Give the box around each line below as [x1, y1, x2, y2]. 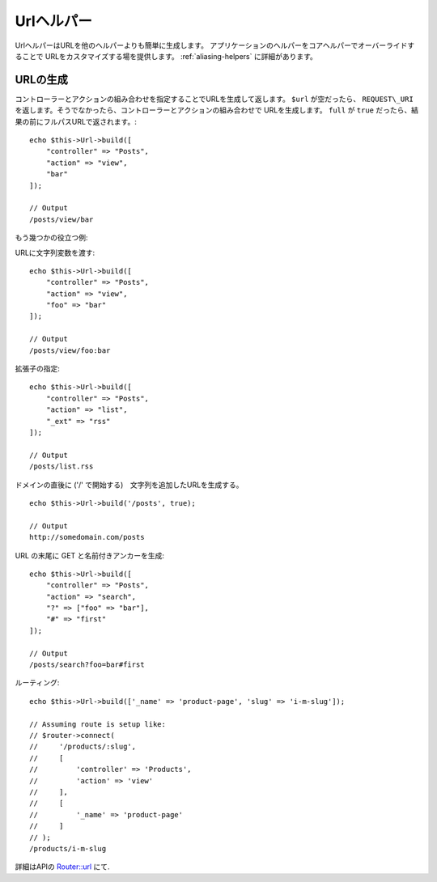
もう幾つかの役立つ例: [15, 233, 88, 243]
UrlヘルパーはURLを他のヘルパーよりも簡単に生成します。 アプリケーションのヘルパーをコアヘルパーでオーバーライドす [15, 40, 415, 50]
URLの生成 [15, 73, 69, 87]
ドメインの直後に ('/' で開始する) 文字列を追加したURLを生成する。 [15, 480, 244, 490]
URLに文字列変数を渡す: [15, 248, 95, 257]
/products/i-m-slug [29, 844, 107, 853]
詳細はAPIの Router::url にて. [15, 862, 110, 871]
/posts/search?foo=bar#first [29, 660, 145, 669]
